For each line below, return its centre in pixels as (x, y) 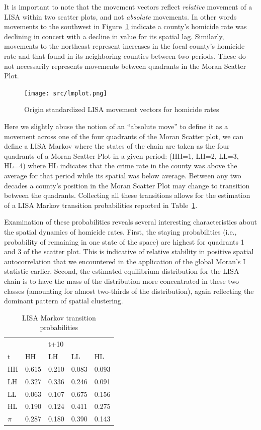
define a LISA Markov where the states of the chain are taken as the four (117, 146)
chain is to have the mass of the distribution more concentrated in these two (122, 281)
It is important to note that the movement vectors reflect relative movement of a (128, 7)
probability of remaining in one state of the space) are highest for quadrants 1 (124, 241)
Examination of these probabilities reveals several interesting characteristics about (131, 222)
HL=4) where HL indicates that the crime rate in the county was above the (121, 166)
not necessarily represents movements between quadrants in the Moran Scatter (125, 66)
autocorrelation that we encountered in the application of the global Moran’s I (125, 261)
